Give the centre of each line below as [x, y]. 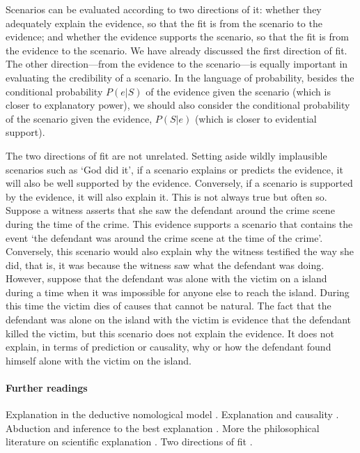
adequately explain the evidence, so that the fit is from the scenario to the [164, 23]
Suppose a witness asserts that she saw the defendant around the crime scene [170, 210]
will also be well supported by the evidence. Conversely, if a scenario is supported [179, 183]
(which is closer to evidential [256, 118]
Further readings [47, 388]
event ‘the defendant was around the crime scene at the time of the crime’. [164, 237]
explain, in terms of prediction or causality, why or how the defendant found [169, 347]
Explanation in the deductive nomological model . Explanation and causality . [172, 414]
